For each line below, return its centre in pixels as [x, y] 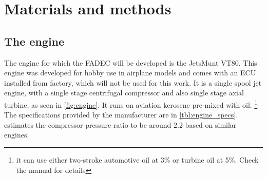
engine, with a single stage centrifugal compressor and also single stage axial [124, 93]
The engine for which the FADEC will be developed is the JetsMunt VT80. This [131, 62]
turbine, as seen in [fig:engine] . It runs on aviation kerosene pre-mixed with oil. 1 [131, 104]
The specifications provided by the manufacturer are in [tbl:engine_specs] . [121, 115]
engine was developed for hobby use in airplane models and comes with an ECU [130, 73]
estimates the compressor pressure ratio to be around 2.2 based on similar [120, 124]
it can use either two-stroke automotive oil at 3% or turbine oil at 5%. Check [137, 159]
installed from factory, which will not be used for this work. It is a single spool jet [133, 82]
